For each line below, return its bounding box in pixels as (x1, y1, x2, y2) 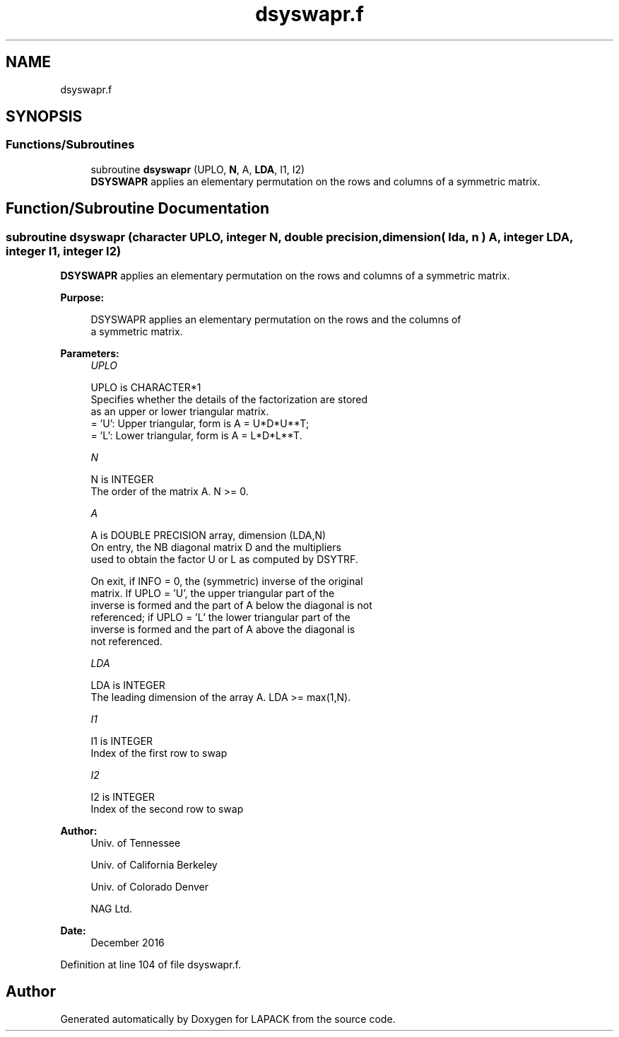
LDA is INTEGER (90, 679, 165, 692)
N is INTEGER (90, 473, 154, 486)
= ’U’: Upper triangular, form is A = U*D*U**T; (90, 417, 309, 430)
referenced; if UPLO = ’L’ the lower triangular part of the (90, 611, 350, 624)
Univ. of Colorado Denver (90, 881, 209, 893)
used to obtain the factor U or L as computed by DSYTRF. (90, 553, 358, 566)
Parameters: (60, 347, 119, 360)
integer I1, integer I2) (6, 243, 122, 258)
